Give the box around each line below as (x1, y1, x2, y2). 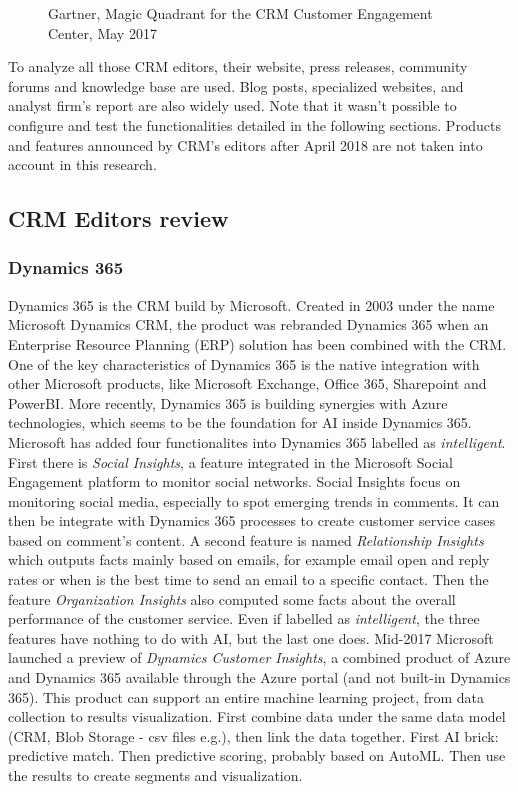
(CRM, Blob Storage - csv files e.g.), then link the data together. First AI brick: (8, 725, 499, 746)
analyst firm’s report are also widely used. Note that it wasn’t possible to (8, 95, 457, 116)
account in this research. (8, 154, 157, 175)
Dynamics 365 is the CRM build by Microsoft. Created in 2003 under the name (8, 294, 495, 315)
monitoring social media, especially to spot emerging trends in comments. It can (8, 490, 500, 511)
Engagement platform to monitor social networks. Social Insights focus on (8, 471, 461, 492)
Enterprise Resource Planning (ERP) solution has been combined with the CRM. (8, 333, 507, 354)
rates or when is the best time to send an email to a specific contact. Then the (8, 569, 489, 590)
